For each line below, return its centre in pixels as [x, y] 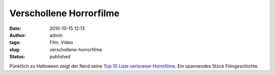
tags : [15, 43]
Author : [18, 35]
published [60, 57]
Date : [15, 28]
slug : [15, 49]
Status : [17, 57]
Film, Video [61, 43]
